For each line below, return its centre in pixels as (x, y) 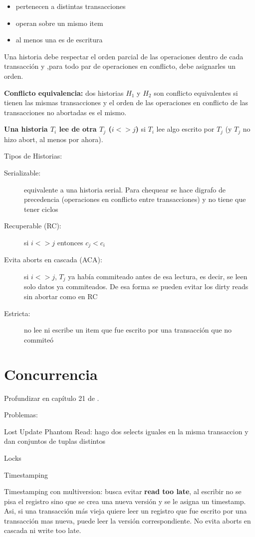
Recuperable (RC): (33, 226)
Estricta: (17, 313)
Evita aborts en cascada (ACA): (53, 260)
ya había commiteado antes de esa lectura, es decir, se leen (158, 276)
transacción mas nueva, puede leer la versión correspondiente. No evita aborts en (127, 520)
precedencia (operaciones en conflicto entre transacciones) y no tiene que (135, 199)
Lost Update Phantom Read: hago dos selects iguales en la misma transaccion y (126, 431)
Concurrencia (51, 374)
